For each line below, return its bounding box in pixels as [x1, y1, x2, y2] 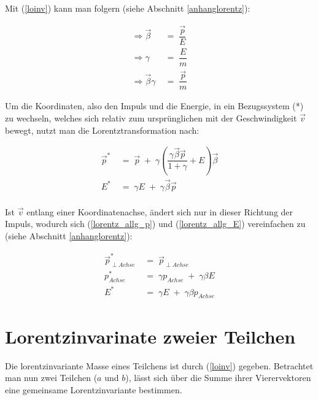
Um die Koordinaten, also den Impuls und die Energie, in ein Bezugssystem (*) [5, 99, 304, 112]
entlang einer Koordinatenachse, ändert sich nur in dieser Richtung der [26, 205, 293, 218]
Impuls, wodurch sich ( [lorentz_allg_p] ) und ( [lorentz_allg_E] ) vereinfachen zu [5, 217, 306, 230]
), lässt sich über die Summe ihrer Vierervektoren [125, 371, 311, 384]
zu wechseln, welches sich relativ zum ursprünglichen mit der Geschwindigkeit [5, 111, 297, 124]
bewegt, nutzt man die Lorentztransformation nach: [5, 123, 200, 136]
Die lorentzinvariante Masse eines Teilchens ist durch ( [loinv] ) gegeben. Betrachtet [5, 359, 314, 372]
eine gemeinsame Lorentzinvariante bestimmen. [5, 383, 182, 396]
